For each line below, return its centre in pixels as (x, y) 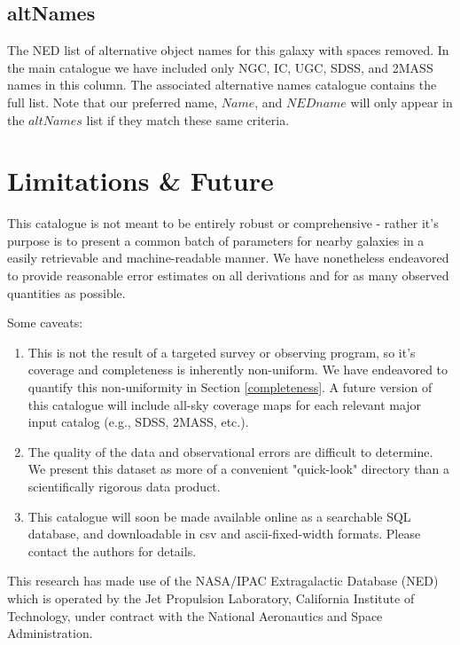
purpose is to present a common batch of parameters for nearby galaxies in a (216, 240)
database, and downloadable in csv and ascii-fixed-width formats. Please (224, 534)
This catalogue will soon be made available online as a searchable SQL (219, 516)
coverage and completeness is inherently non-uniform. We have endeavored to (238, 370)
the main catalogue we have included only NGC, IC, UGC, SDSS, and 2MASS (220, 67)
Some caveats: (45, 322)
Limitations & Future (140, 181)
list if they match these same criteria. (188, 119)
